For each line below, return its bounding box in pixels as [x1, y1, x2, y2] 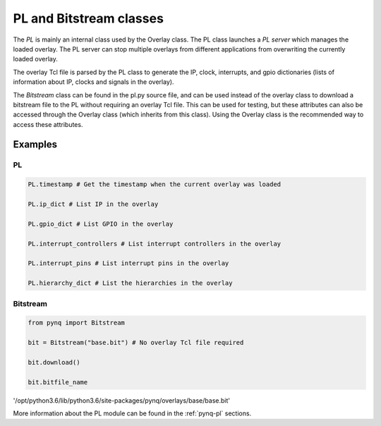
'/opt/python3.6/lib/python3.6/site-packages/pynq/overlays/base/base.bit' [13, 396, 231, 405]
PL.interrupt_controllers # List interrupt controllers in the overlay [28, 240, 282, 248]
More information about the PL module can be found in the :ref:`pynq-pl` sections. [13, 409, 252, 418]
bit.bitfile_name [28, 378, 88, 386]
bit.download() [28, 358, 80, 366]
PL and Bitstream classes [13, 11, 164, 26]
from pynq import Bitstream [28, 319, 125, 327]
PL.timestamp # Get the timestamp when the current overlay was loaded [28, 181, 282, 188]
